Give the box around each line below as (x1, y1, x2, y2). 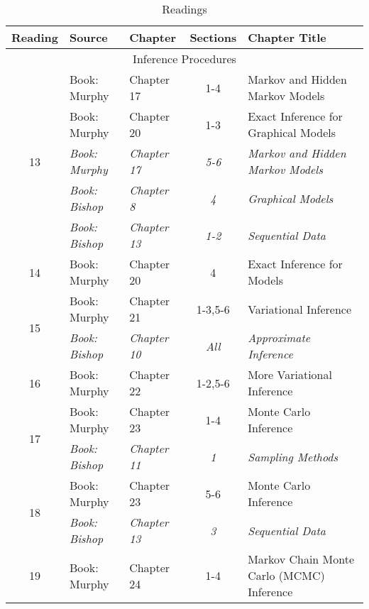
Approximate (248, 329, 311, 346)
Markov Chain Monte (248, 551, 355, 567)
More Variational (248, 366, 332, 383)
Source (69, 29, 108, 45)
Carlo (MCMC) (248, 567, 325, 583)
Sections (189, 29, 237, 45)
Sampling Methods (248, 448, 338, 465)
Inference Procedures (133, 50, 236, 67)
